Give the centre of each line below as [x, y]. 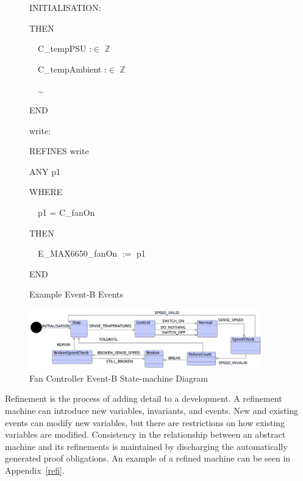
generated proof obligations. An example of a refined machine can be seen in [148, 458]
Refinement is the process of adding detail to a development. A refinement [144, 398]
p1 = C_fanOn [66, 212]
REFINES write [59, 151]
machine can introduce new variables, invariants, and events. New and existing [152, 411]
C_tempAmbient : [72, 69]
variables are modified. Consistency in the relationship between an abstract [145, 434]
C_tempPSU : [65, 48]
